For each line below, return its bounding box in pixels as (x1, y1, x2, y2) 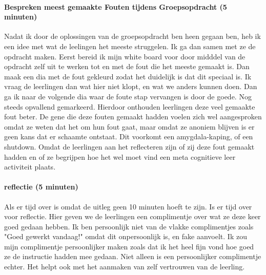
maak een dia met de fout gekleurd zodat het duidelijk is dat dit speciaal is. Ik (4, 71, 252, 81)
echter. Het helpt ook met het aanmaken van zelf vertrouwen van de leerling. (4, 261, 245, 272)
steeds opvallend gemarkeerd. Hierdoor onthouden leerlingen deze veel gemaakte (4, 101, 255, 112)
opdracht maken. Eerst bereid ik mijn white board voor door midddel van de (4, 51, 245, 61)
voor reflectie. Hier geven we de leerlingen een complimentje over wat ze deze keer (4, 211, 261, 222)
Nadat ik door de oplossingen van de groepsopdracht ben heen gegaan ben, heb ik (4, 31, 261, 41)
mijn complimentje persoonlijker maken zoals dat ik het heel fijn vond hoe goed (4, 241, 254, 251)
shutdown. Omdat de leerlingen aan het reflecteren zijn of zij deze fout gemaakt (4, 141, 255, 152)
